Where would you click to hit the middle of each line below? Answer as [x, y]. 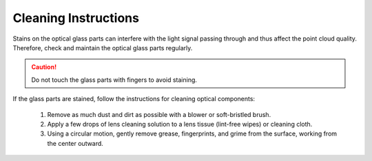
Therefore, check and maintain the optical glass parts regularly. [103, 47]
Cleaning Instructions [76, 18]
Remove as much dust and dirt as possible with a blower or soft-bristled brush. [159, 114]
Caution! [44, 67]
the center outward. [75, 143]
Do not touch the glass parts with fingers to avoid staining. [114, 80]
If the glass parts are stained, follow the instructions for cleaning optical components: [134, 99]
